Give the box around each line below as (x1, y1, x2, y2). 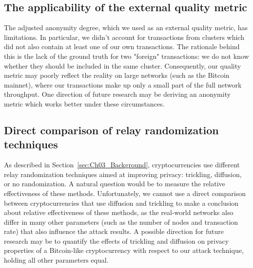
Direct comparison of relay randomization (4, 122, 219, 137)
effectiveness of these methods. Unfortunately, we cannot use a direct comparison (4, 188, 246, 198)
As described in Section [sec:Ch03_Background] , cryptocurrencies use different (4, 160, 240, 170)
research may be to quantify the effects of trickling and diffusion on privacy (4, 235, 229, 246)
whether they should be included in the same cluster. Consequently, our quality (4, 60, 241, 71)
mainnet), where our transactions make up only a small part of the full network (4, 79, 242, 89)
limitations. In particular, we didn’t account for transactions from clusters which (4, 32, 244, 42)
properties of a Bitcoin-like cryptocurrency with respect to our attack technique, (4, 245, 244, 255)
